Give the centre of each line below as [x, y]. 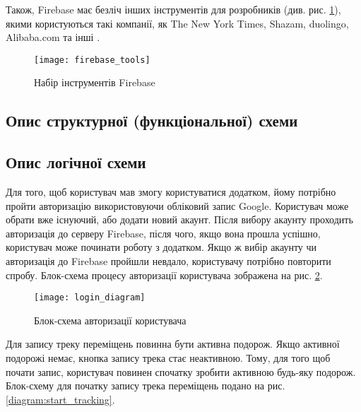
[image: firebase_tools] [92, 60]
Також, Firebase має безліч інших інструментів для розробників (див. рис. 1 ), [173, 9]
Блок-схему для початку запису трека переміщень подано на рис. [146, 385]
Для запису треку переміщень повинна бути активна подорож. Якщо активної [173, 344]
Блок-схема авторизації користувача [110, 320]
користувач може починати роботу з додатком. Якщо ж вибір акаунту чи [161, 247]
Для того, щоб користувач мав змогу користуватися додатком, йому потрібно [171, 192]
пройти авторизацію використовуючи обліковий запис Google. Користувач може [177, 205]
